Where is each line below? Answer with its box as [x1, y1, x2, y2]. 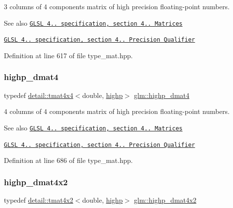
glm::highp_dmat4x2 [134, 195, 197, 205]
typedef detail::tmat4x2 [4, 195, 73, 205]
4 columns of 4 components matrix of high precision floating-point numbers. [4, 106, 230, 116]
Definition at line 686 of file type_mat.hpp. [4, 155, 133, 165]
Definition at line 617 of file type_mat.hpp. [4, 50, 133, 60]
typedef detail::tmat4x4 [4, 90, 73, 100]
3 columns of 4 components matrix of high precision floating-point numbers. [4, 1, 230, 11]
